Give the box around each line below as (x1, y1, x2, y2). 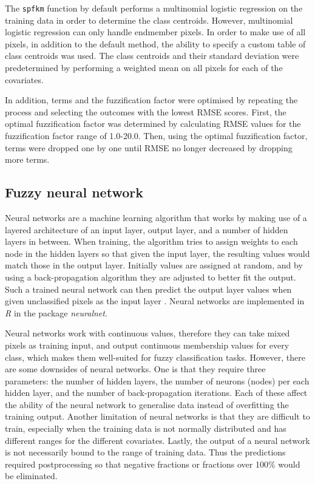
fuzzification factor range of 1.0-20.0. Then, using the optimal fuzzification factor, (5, 129, 308, 141)
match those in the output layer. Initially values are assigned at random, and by (5, 259, 303, 271)
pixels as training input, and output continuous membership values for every (5, 338, 290, 351)
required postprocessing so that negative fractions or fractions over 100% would (5, 457, 300, 470)
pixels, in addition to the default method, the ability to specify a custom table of (5, 37, 306, 50)
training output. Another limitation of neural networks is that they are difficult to (5, 410, 310, 423)
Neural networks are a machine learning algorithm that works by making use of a (5, 211, 307, 223)
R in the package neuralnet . (5, 306, 107, 319)
